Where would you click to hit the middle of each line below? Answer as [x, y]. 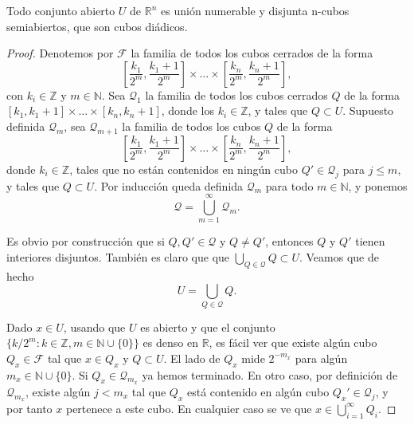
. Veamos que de [339, 256]
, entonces [289, 241]
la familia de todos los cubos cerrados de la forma [252, 53]
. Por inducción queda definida [169, 185]
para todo [289, 185]
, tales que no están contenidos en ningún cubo [184, 169]
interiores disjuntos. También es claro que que [118, 256]
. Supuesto [368, 110]
